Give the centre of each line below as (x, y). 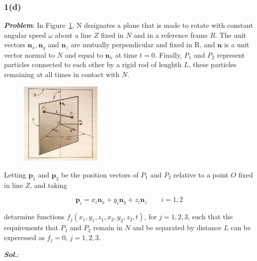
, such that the (210, 217)
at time (126, 54)
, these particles (213, 64)
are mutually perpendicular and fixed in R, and (143, 44)
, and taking (48, 185)
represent (231, 54)
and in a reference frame (171, 35)
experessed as (24, 237)
